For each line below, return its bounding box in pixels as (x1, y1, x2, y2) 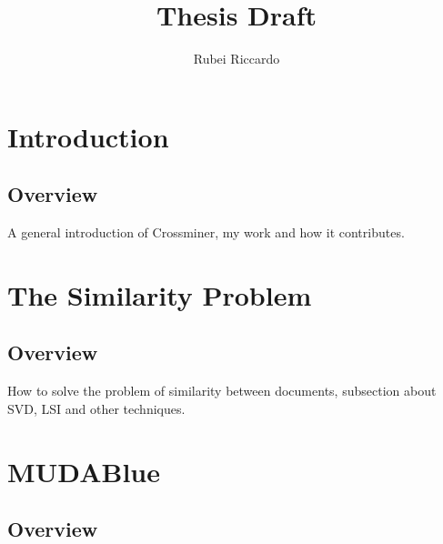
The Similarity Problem (7, 276, 312, 313)
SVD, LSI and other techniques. (7, 398, 186, 418)
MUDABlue (7, 452, 160, 489)
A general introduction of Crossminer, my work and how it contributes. (7, 223, 405, 242)
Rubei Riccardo (193, 49, 280, 68)
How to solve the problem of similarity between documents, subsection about (7, 381, 437, 400)
